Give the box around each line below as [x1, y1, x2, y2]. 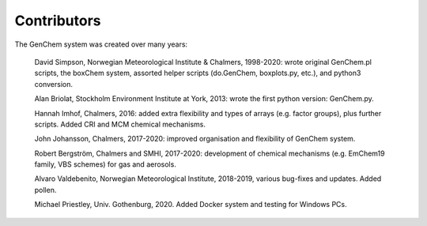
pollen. [34, 185, 57, 194]
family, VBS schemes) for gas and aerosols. [34, 160, 177, 169]
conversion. [34, 79, 73, 89]
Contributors [14, 12, 102, 29]
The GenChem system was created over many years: [14, 40, 188, 49]
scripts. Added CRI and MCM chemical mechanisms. [34, 119, 206, 129]
